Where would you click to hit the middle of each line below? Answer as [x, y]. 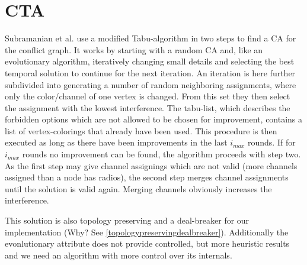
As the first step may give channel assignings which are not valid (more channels [151, 165]
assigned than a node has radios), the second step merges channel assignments [147, 177]
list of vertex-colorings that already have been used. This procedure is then [141, 130]
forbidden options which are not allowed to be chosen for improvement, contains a [154, 119]
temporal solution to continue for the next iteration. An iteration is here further [150, 72]
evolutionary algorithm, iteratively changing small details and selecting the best [150, 61]
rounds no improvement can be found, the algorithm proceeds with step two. [162, 154]
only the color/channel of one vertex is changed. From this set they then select [148, 96]
